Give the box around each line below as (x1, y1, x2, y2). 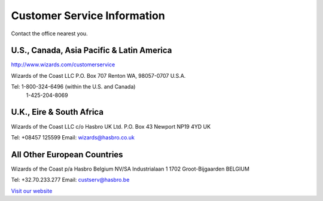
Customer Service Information (11, 9, 166, 22)
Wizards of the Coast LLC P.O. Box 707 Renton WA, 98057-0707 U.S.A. (11, 72, 186, 79)
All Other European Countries (11, 150, 123, 160)
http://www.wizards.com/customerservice (11, 61, 115, 68)
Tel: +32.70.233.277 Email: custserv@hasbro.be (11, 176, 130, 184)
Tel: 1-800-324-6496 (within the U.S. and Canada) (11, 83, 136, 90)
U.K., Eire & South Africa (11, 107, 104, 117)
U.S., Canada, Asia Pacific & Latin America (11, 45, 172, 56)
